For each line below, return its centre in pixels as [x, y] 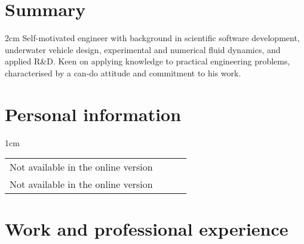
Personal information [93, 114]
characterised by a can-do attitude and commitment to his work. [123, 72]
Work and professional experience [147, 229]
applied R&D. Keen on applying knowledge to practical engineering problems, [148, 61]
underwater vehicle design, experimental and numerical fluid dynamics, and [143, 49]
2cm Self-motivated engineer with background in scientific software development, [152, 38]
